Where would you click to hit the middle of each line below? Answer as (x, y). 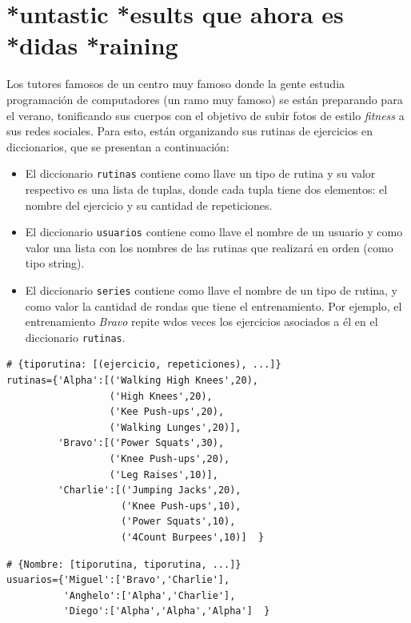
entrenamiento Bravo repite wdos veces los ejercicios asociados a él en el (202, 322)
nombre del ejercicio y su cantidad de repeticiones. (149, 205)
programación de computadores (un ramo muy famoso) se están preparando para (205, 99)
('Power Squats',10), (178, 522)
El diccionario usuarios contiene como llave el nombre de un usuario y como (214, 232)
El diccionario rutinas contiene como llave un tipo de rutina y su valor (200, 173)
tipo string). (55, 263)
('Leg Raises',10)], (164, 474)
